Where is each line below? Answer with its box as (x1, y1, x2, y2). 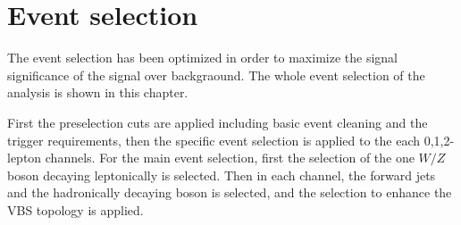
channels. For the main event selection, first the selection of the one (45, 148, 415, 167)
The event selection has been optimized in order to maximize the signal (7, 48, 398, 67)
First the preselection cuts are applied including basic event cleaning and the (7, 112, 428, 131)
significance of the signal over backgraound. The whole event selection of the (7, 65, 425, 84)
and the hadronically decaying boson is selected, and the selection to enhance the (7, 183, 452, 202)
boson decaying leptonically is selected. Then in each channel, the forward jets (7, 165, 436, 184)
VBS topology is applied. (7, 200, 144, 219)
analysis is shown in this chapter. (7, 83, 189, 102)
